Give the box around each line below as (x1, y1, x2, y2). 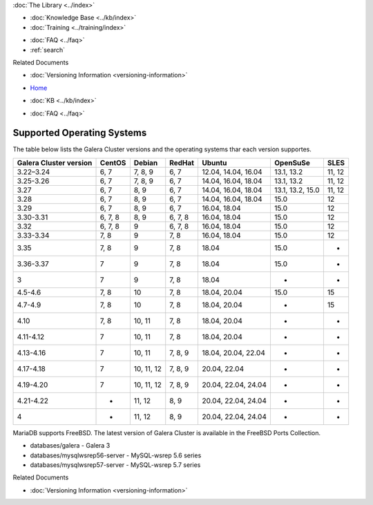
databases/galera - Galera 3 (30, 441, 111, 450)
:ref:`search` (30, 46, 66, 54)
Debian (133, 158, 158, 167)
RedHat (169, 158, 195, 167)
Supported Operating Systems (12, 127, 147, 139)
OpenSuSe (274, 158, 311, 167)
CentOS (99, 158, 126, 167)
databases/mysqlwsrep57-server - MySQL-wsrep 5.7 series (30, 460, 201, 469)
